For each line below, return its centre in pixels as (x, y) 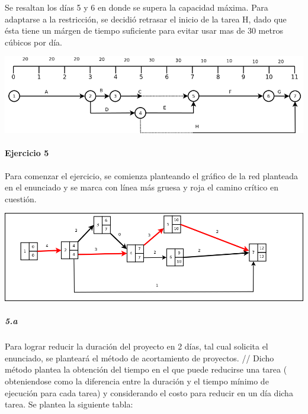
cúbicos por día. (33, 42)
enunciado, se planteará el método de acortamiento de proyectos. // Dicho (139, 358)
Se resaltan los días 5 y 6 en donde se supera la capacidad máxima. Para (137, 7)
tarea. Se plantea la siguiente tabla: (69, 404)
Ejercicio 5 (27, 153)
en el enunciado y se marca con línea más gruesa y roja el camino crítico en (142, 187)
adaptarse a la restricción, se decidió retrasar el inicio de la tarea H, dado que (146, 19)
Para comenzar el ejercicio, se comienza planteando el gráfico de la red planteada (152, 175)
